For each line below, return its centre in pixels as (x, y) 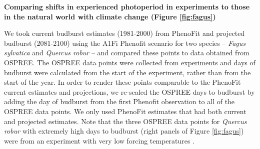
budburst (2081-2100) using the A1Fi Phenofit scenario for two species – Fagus (125, 43)
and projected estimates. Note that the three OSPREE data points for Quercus (125, 121)
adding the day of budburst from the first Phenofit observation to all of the (119, 101)
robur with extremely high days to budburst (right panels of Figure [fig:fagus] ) (124, 131)
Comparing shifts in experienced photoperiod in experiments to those (127, 6)
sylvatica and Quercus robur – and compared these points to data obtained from (127, 53)
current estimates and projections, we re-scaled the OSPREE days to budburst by (129, 91)
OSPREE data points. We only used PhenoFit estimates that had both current (125, 111)
